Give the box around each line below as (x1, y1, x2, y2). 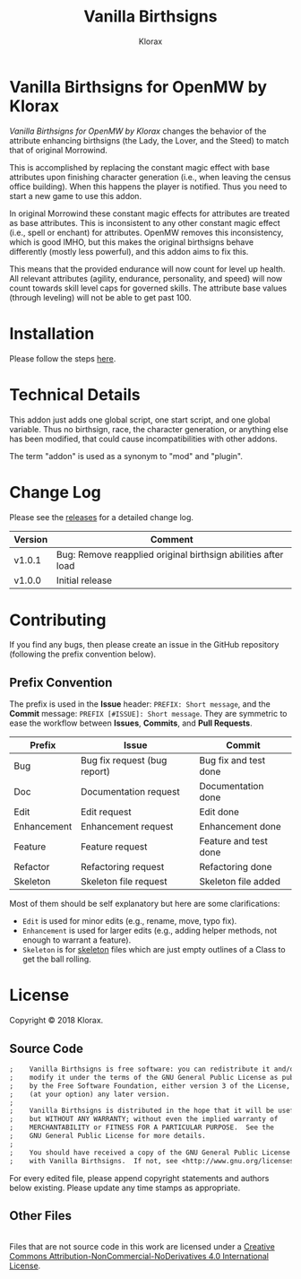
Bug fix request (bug (80, 754, 168, 767)
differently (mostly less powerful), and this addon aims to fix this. (9, 246, 249, 257)
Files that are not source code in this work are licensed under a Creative (9, 1241, 275, 1252)
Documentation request (80, 786, 181, 798)
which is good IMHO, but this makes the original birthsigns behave (9, 236, 254, 248)
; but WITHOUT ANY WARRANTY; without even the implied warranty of (9, 1115, 279, 1124)
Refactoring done (199, 861, 272, 874)
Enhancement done (199, 821, 282, 833)
